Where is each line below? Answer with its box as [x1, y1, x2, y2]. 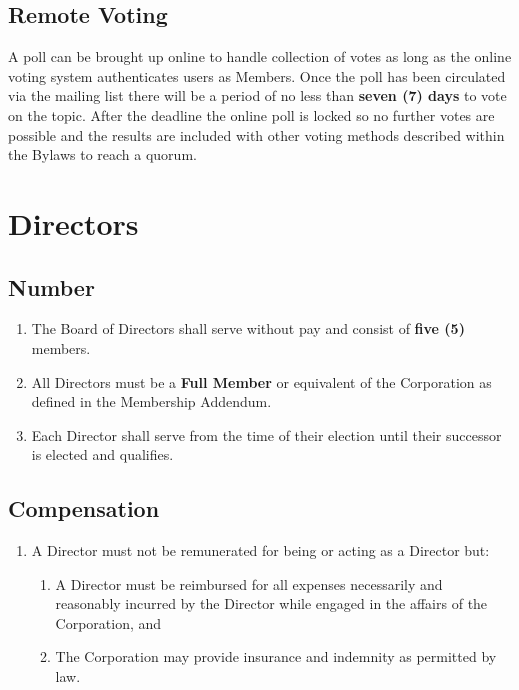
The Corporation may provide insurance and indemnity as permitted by [55, 646, 497, 667]
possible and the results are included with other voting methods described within [8, 124, 505, 145]
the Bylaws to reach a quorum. [8, 144, 197, 165]
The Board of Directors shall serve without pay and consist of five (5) [31, 318, 465, 339]
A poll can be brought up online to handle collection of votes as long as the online [8, 46, 512, 67]
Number [8, 271, 95, 302]
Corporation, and [55, 612, 162, 633]
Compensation [8, 493, 160, 524]
